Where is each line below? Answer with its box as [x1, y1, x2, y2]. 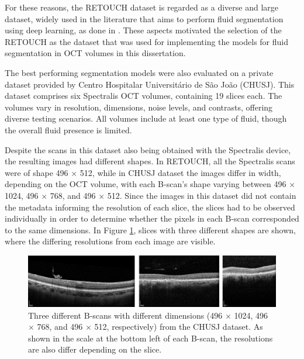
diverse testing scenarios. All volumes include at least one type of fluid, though [5, 112, 287, 125]
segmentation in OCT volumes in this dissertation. [5, 47, 186, 59]
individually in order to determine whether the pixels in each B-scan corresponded [5, 212, 299, 225]
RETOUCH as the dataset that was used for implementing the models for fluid [5, 35, 289, 47]
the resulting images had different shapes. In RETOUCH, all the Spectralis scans [5, 155, 295, 167]
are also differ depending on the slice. [28, 343, 162, 355]
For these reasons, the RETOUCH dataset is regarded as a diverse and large [5, 1, 278, 13]
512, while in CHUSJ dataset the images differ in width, [80, 166, 281, 178]
